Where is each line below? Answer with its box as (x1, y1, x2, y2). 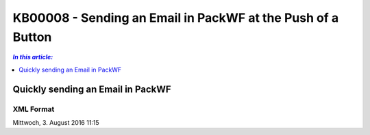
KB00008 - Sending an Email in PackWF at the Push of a (12, 10, 339, 25)
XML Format (12, 104, 55, 114)
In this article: (12, 53, 53, 61)
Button (12, 29, 52, 44)
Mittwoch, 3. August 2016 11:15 (12, 118, 99, 126)
